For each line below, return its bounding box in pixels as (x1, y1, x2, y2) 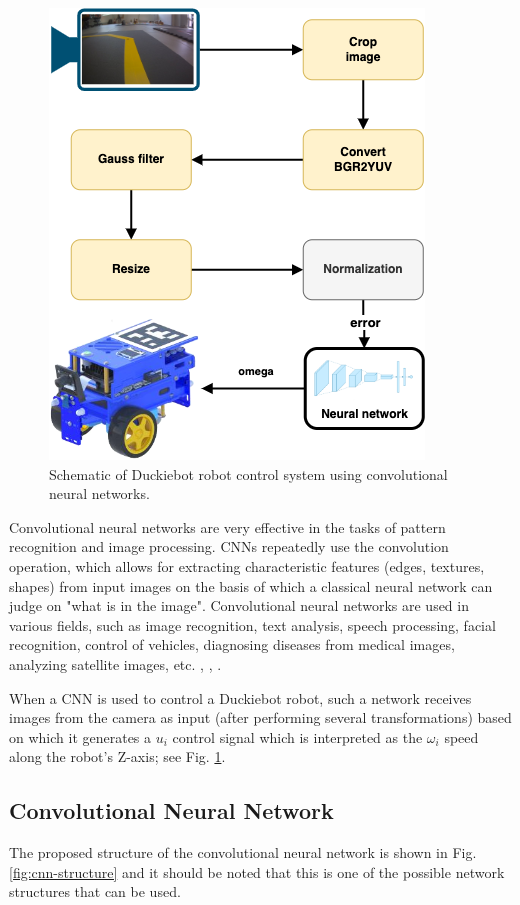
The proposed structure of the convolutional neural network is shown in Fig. (9, 842, 477, 863)
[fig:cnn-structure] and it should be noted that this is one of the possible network (9, 861, 505, 882)
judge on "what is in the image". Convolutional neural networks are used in (9, 595, 469, 616)
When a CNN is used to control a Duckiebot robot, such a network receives (9, 687, 472, 708)
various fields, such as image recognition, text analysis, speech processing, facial (9, 614, 496, 635)
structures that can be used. (9, 881, 181, 902)
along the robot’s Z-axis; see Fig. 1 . (9, 746, 226, 767)
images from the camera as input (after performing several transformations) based (9, 707, 512, 728)
